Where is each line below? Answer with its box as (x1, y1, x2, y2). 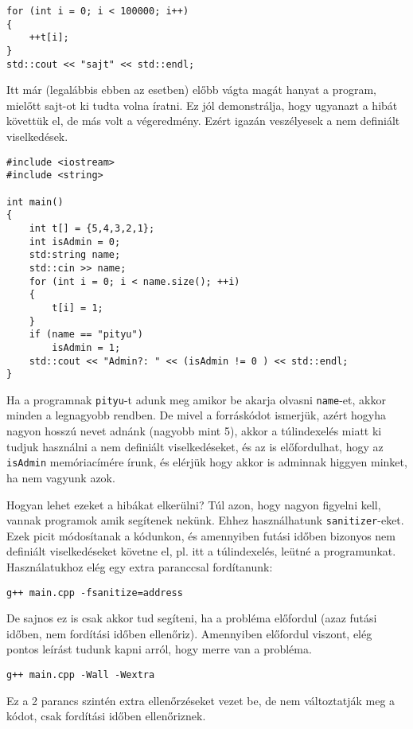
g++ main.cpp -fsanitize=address (6, 587, 183, 598)
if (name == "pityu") (29, 329, 143, 341)
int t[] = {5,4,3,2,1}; (29, 222, 155, 234)
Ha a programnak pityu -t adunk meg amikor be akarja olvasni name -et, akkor (6, 391, 386, 407)
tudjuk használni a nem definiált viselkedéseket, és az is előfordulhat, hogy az (6, 438, 384, 454)
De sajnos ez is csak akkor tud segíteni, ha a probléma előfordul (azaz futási (6, 610, 377, 626)
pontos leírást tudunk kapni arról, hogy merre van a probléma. (6, 641, 312, 657)
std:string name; (29, 249, 121, 261)
